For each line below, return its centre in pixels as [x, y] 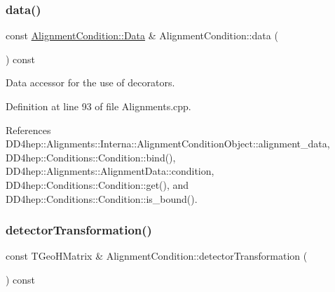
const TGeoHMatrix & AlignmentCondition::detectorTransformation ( [157, 256]
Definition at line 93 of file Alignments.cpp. [98, 106]
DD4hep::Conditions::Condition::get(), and [97, 184]
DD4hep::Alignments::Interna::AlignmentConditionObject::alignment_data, [168, 144]
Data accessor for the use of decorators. [90, 82]
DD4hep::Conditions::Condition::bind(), [91, 157]
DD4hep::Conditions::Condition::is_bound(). [102, 198]
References [28, 130]
